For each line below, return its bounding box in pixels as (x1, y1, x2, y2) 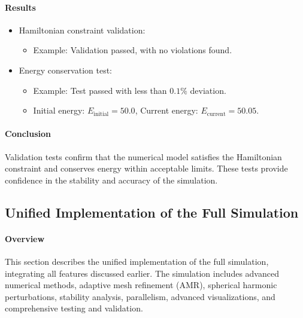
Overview (5, 232, 45, 244)
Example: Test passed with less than (33, 84, 167, 96)
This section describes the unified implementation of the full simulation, (5, 255, 269, 267)
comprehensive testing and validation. (5, 302, 143, 314)
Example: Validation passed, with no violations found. (33, 44, 232, 56)
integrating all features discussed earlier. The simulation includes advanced (5, 267, 279, 279)
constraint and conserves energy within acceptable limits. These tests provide (5, 162, 288, 175)
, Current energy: (135, 104, 198, 117)
